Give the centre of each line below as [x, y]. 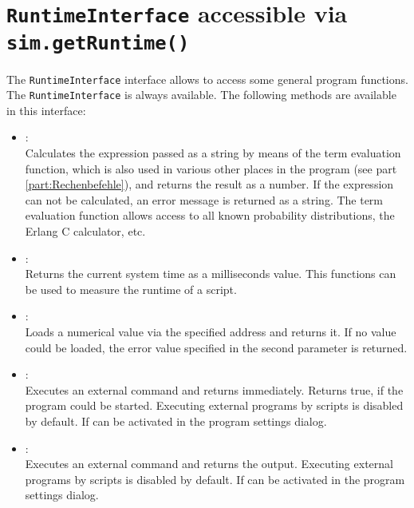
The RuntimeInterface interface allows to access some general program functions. [207, 79]
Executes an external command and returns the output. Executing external [209, 464]
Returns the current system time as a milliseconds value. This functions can [211, 274]
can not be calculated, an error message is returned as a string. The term [204, 199]
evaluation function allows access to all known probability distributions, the [210, 215]
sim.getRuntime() [98, 43]
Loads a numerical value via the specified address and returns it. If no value [211, 331]
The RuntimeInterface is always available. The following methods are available [201, 95]
